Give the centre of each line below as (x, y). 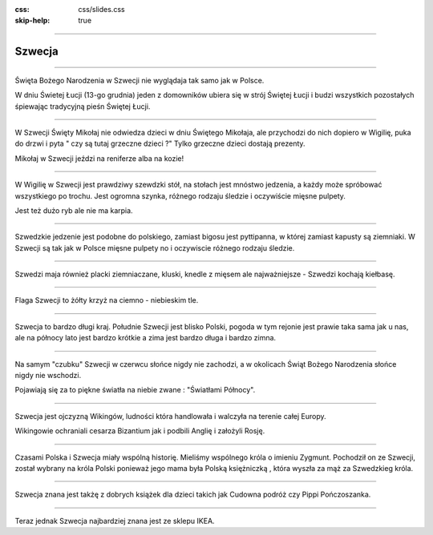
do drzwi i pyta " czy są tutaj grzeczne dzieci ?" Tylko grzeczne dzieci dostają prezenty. (160, 143)
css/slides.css (101, 9)
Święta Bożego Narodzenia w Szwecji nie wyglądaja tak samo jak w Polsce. (140, 80)
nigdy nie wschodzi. (48, 376)
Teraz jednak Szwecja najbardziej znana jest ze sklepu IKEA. (115, 521)
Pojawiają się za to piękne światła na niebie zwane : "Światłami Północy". (135, 390)
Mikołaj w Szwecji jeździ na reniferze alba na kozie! (99, 158)
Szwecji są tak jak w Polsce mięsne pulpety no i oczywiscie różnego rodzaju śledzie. (155, 247)
